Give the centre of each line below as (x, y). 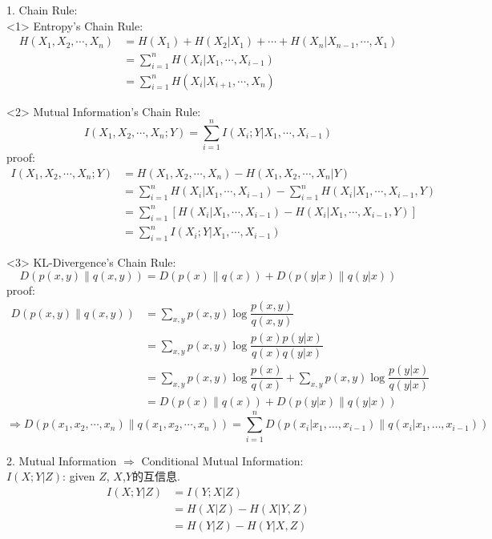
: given (79, 476)
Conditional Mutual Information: (222, 460)
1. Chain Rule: (42, 10)
